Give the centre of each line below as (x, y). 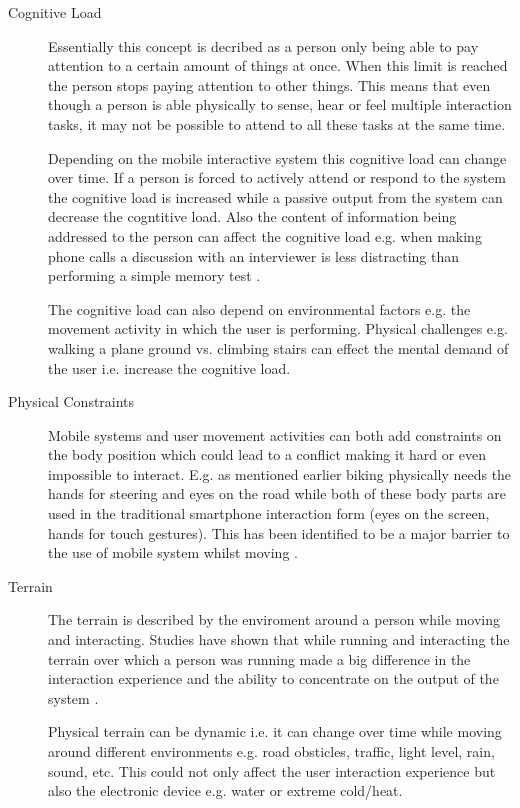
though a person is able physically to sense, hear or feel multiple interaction (280, 104)
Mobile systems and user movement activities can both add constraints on (275, 434)
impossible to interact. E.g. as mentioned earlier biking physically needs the (280, 473)
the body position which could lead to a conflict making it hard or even (267, 454)
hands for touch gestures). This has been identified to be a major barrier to (279, 532)
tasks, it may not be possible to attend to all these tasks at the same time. (277, 123)
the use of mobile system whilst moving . (173, 552)
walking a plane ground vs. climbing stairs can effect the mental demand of (278, 347)
